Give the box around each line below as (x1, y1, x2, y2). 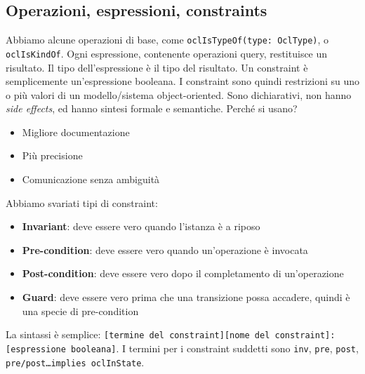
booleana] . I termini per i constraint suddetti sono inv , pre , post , (71, 340, 359, 355)
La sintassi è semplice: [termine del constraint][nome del (6, 327, 270, 342)
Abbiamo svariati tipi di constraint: (6, 195, 158, 210)
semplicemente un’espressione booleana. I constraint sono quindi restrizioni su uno (6, 74, 359, 88)
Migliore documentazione (22, 124, 130, 139)
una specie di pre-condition (22, 303, 139, 318)
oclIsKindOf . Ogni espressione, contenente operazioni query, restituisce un (6, 46, 328, 60)
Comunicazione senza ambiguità (22, 172, 160, 187)
